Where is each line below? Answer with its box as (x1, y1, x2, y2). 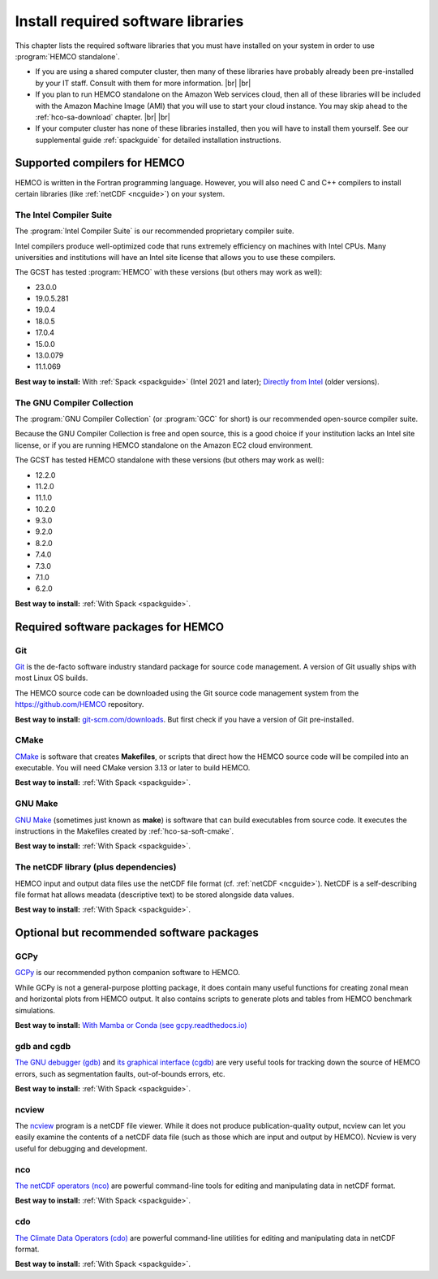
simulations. (15, 1005, 56, 1015)
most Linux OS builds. (15, 673, 88, 683)
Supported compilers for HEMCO (15, 156, 186, 170)
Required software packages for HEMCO (15, 620, 225, 634)
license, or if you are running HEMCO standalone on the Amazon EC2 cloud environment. (15, 440, 314, 450)
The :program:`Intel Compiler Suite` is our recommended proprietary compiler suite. (15, 226, 295, 236)
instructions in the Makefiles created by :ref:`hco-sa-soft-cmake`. (15, 826, 234, 836)
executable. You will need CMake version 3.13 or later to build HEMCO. (15, 763, 251, 773)
